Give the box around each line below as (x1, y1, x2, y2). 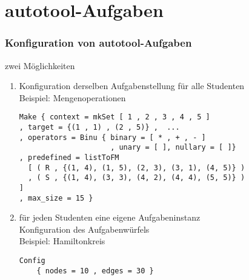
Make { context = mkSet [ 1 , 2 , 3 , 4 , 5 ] (19, 113, 210, 122)
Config (19, 256, 45, 265)
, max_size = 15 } (19, 193, 93, 202)
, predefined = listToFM (19, 153, 119, 162)
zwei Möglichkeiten (5, 59, 75, 72)
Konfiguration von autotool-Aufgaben (5, 35, 192, 50)
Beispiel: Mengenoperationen (19, 91, 126, 104)
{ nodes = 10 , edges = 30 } (36, 266, 154, 275)
